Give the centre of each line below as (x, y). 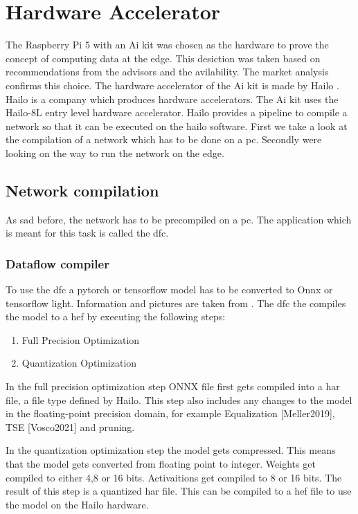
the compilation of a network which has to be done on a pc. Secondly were (164, 139)
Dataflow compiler (57, 263)
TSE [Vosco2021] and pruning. (70, 426)
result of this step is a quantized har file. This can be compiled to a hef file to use (179, 491)
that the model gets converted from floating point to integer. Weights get (161, 464)
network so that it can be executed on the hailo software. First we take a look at (177, 126)
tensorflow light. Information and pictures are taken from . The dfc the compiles (176, 303)
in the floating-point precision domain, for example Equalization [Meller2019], (170, 413)
